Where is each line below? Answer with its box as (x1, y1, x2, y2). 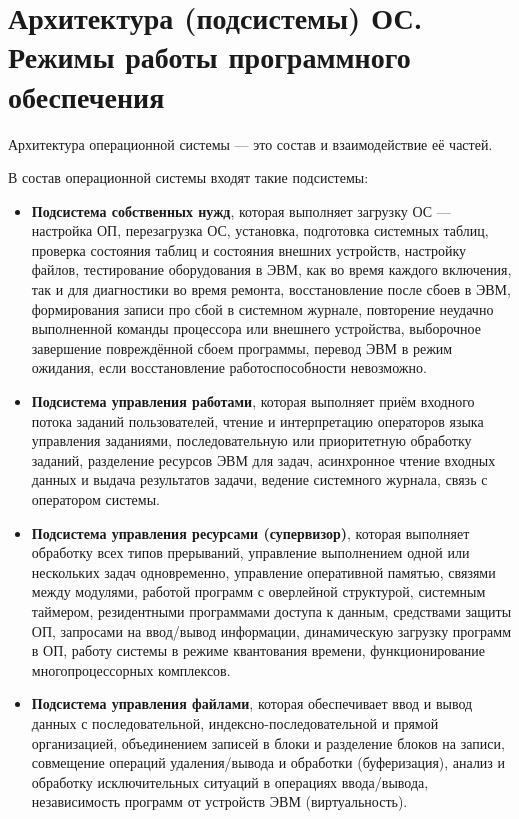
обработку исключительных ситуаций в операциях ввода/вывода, (31, 771, 429, 792)
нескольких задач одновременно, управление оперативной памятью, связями (31, 561, 496, 582)
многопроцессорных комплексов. (31, 659, 231, 680)
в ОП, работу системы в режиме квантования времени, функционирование (31, 640, 486, 661)
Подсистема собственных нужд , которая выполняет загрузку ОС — (31, 200, 451, 221)
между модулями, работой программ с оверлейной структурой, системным (31, 581, 486, 602)
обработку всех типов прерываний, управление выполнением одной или (31, 542, 470, 563)
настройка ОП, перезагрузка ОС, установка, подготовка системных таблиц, (31, 220, 489, 241)
